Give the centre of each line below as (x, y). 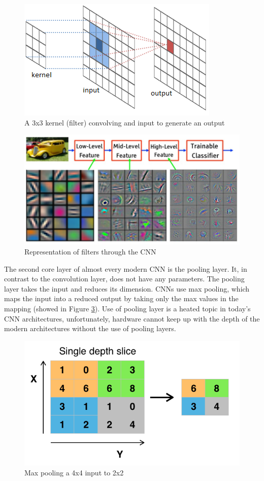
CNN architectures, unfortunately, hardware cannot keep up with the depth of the (132, 318)
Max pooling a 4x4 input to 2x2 (74, 472)
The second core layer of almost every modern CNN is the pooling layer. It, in (126, 268)
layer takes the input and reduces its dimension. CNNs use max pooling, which (127, 288)
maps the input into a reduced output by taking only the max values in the (121, 298)
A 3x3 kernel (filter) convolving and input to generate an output (125, 122)
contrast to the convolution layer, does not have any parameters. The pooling (124, 279)
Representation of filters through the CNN (90, 252)
